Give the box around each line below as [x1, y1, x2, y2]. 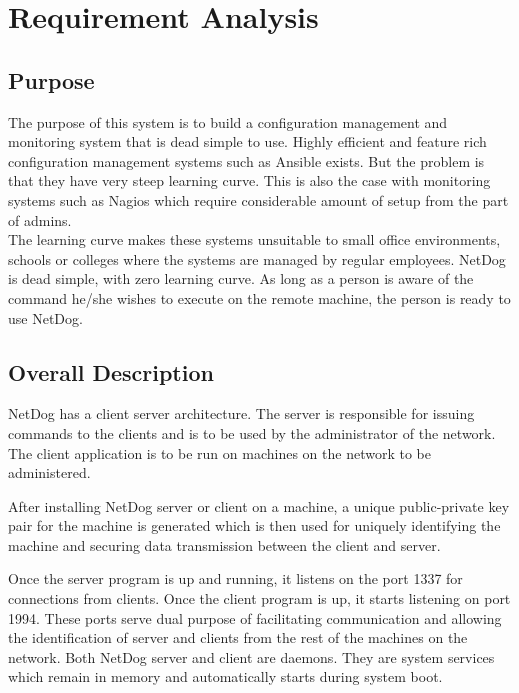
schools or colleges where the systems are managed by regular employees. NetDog [8, 248, 506, 269]
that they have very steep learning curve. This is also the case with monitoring [8, 170, 491, 191]
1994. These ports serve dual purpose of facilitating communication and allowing [8, 607, 502, 628]
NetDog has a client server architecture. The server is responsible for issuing [8, 403, 475, 424]
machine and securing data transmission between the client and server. [8, 534, 441, 555]
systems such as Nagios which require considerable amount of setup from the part [8, 189, 509, 210]
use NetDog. [8, 307, 83, 328]
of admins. [8, 209, 72, 230]
